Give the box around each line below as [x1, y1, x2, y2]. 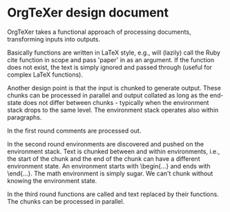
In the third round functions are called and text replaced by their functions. [7, 190, 219, 198]
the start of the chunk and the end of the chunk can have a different [7, 154, 200, 163]
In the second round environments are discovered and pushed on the [7, 139, 204, 148]
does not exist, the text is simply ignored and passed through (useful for [7, 63, 213, 71]
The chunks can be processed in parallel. [7, 197, 125, 205]
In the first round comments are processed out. [7, 126, 142, 135]
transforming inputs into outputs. [7, 35, 101, 43]
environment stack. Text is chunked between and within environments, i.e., [7, 147, 220, 155]
